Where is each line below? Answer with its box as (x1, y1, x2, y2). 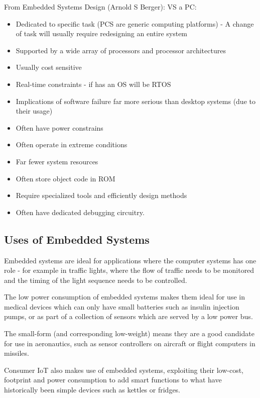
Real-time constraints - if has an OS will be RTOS (16, 78, 171, 89)
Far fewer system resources (16, 156, 98, 166)
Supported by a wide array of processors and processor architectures (16, 45, 226, 55)
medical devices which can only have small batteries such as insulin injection (4, 301, 239, 312)
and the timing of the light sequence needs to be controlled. (4, 274, 187, 285)
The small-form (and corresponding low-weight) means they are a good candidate (4, 328, 254, 339)
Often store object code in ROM (16, 173, 115, 183)
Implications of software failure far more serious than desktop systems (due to (16, 95, 255, 106)
